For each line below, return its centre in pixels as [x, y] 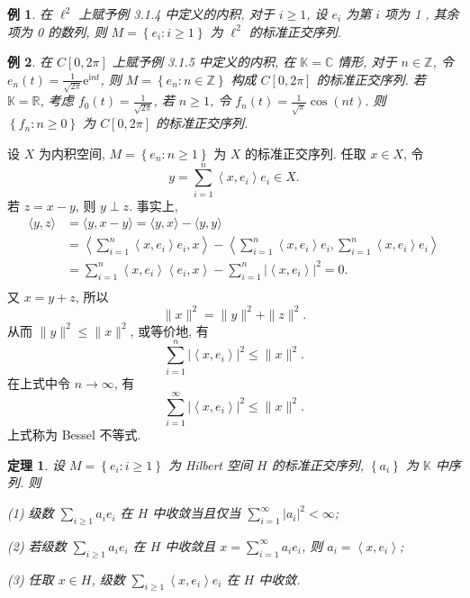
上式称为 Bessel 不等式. [74, 435]
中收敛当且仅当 [197, 513]
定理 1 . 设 [36, 464]
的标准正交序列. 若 [371, 79]
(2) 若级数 [37, 545]
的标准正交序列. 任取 [306, 154]
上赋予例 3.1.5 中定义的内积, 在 [204, 62]
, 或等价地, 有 [169, 330]
